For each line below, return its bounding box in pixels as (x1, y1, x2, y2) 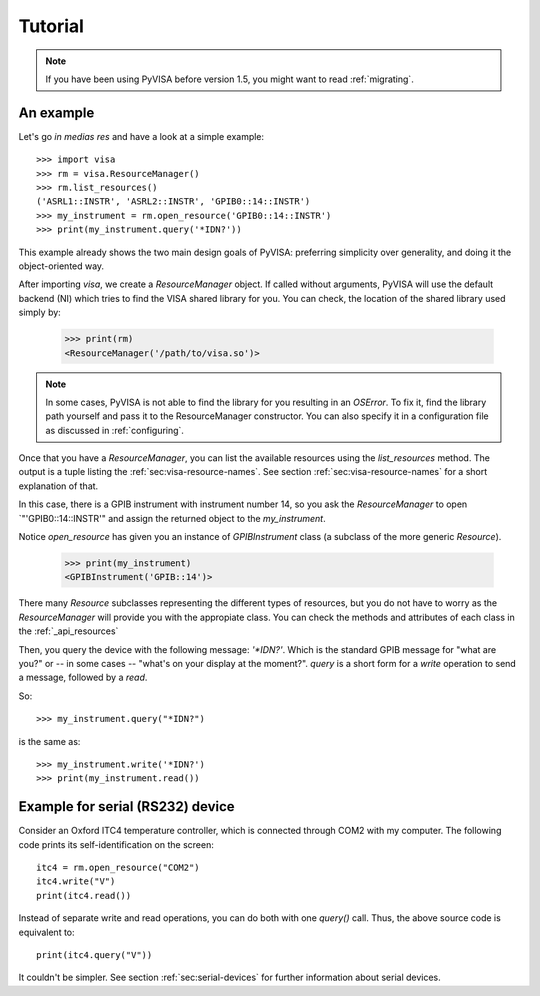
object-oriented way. (18, 260, 105, 272)
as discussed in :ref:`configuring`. (45, 424, 185, 436)
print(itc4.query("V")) (36, 949, 153, 960)
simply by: (18, 306, 62, 319)
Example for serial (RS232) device (18, 798, 235, 815)
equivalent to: (18, 926, 75, 938)
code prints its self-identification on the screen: (18, 838, 214, 850)
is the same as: (18, 735, 81, 747)
